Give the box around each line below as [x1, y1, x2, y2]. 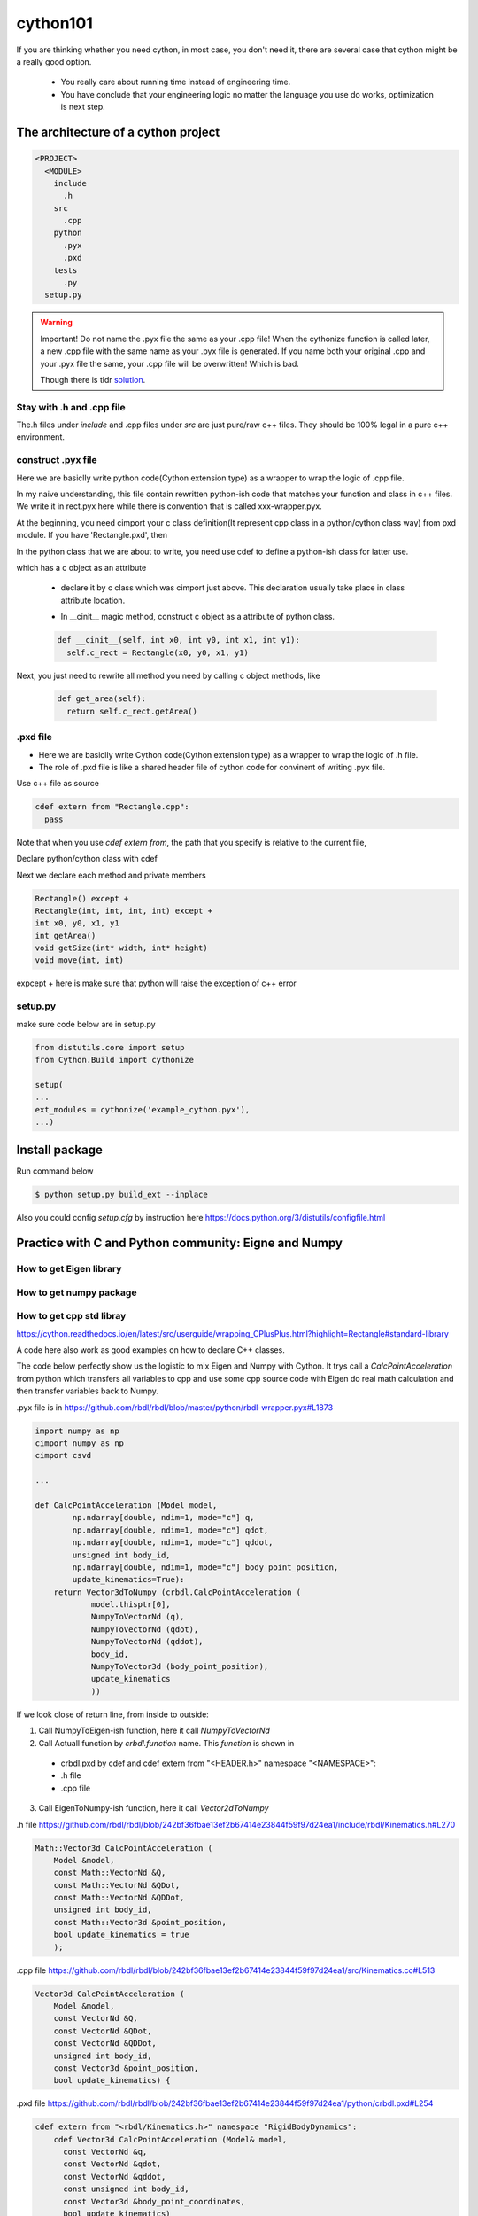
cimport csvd [35, 1450, 92, 1461]
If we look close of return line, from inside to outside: [16, 1709, 210, 1720]
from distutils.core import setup [35, 1042, 185, 1052]
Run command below [16, 1166, 94, 1176]
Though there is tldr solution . [40, 374, 146, 385]
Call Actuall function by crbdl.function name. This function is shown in [38, 1737, 295, 1748]
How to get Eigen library [16, 1263, 122, 1276]
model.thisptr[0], [90, 1600, 172, 1610]
